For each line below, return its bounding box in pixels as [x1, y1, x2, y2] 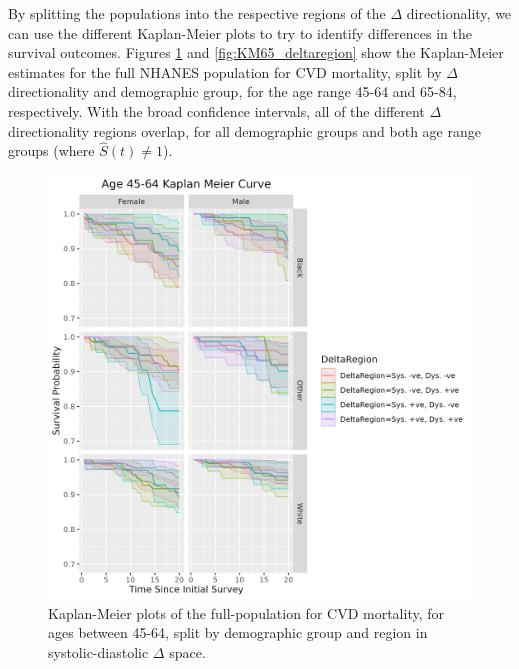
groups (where [8, 140, 95, 161]
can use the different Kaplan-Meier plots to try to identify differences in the [8, 22, 472, 43]
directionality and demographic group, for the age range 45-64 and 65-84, [8, 81, 457, 102]
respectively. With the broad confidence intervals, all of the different [8, 100, 425, 121]
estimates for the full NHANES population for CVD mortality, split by [8, 61, 442, 82]
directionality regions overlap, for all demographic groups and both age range [8, 120, 481, 141]
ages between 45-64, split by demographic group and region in [48, 622, 428, 643]
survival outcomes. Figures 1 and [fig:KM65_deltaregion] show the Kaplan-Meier [8, 42, 504, 63]
